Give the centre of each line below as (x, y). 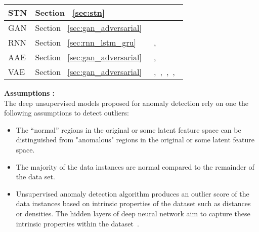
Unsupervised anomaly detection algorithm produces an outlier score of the (133, 193)
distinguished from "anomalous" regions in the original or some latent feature (135, 140)
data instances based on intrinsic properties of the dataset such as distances (133, 203)
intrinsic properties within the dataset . (77, 223)
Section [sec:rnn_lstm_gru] (85, 42)
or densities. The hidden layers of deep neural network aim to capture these (133, 213)
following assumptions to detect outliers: (67, 113)
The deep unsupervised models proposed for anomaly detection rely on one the (126, 103)
